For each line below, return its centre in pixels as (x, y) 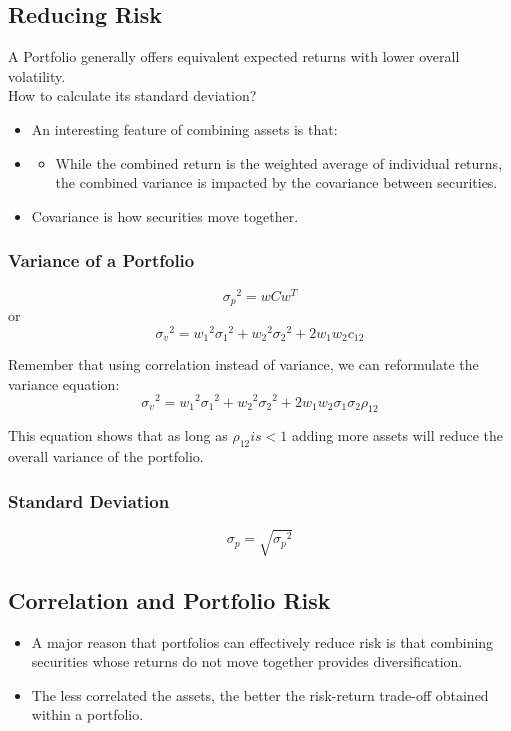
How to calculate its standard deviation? (132, 95)
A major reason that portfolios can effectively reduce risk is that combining (262, 641)
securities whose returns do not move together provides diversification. (247, 661)
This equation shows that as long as (118, 435)
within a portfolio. (87, 714)
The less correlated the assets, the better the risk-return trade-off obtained (260, 694)
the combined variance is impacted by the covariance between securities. (276, 182)
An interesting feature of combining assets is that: (184, 128)
